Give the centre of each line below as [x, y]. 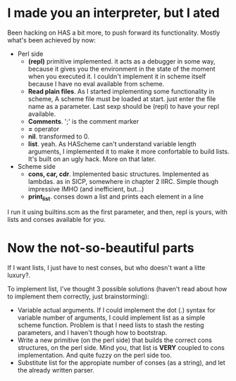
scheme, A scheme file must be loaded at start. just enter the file [122, 99]
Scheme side [37, 166]
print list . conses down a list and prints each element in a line [116, 197]
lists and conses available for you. [56, 219]
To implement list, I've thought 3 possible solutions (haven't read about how [117, 288]
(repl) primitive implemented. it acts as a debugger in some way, [122, 61]
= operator [44, 129]
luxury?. [19, 275]
